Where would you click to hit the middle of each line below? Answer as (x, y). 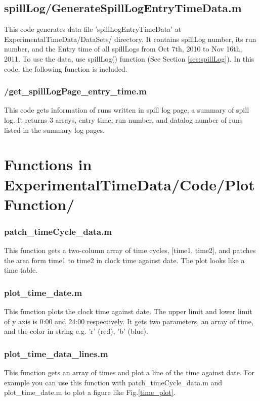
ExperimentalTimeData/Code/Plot (129, 184)
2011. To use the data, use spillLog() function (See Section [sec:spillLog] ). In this (129, 58)
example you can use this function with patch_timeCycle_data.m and (113, 382)
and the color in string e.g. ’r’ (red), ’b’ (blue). (76, 331)
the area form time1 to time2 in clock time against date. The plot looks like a (124, 260)
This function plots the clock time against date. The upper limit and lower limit (128, 311)
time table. (21, 270)
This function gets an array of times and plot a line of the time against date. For (129, 372)
